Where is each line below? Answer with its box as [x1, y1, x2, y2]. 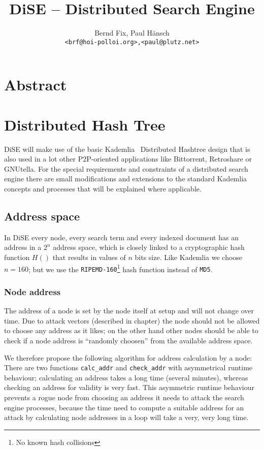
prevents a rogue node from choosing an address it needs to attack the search [4, 392, 244, 402]
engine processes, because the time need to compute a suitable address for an [4, 402, 244, 412]
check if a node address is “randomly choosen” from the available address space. [4, 335, 253, 345]
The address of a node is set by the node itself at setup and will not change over [4, 305, 254, 316]
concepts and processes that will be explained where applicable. [4, 183, 202, 194]
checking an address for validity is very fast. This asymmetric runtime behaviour [4, 382, 255, 393]
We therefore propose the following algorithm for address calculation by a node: [4, 352, 252, 363]
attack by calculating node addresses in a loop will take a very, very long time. [4, 412, 249, 423]
